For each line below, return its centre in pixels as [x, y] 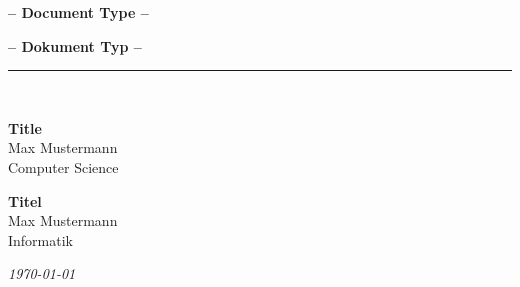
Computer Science [63, 166]
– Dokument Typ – [75, 45]
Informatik [41, 239]
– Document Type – [78, 12]
